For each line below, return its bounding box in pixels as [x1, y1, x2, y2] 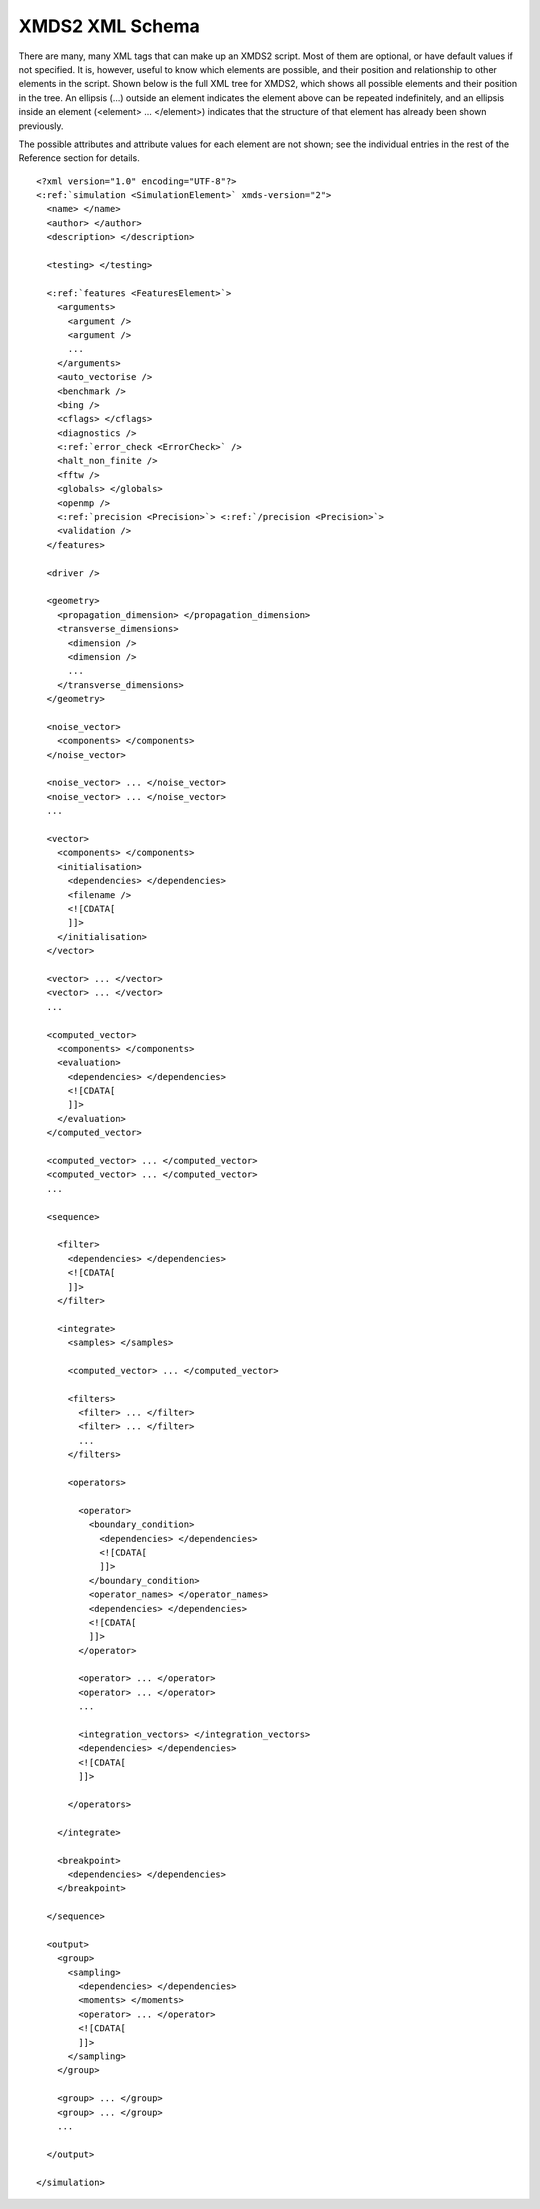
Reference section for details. [18, 152, 140, 164]
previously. [18, 120, 64, 132]
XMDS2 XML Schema [18, 15, 200, 37]
